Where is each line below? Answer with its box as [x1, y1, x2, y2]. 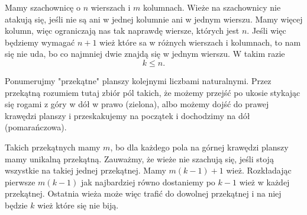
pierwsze [5, 175, 35, 188]
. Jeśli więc [247, 24, 286, 37]
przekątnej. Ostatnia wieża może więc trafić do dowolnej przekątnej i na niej [5, 187, 282, 200]
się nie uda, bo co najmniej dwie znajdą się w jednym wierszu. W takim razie [5, 47, 285, 60]
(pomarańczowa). [5, 121, 67, 133]
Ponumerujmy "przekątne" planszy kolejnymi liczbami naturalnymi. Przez [5, 74, 272, 86]
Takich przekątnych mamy [5, 140, 101, 153]
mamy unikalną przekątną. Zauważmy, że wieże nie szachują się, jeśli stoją [5, 152, 274, 165]
